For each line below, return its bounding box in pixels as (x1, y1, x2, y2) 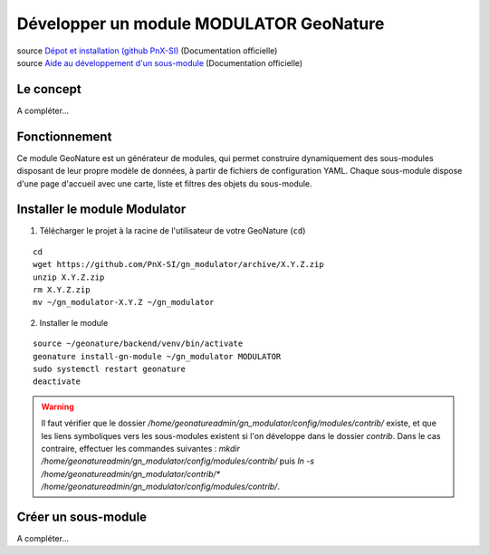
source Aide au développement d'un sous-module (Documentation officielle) (16, 57, 303, 68)
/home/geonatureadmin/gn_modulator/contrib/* (41, 468, 221, 479)
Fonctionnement (16, 129, 112, 144)
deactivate (33, 377, 81, 387)
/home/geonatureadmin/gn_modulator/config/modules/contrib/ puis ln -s (41, 455, 315, 466)
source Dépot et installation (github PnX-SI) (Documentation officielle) (16, 45, 278, 56)
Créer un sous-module (16, 509, 148, 524)
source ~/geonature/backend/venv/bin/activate (33, 339, 244, 349)
